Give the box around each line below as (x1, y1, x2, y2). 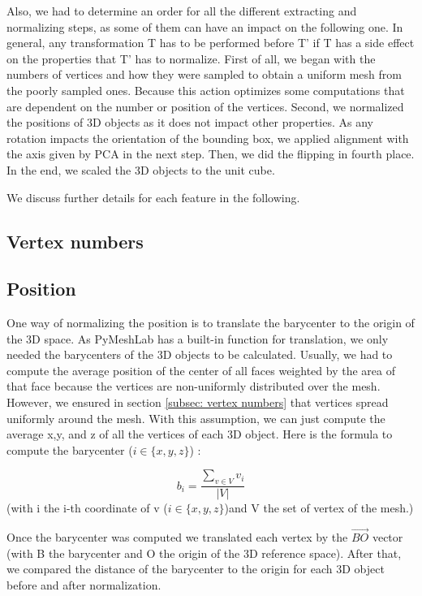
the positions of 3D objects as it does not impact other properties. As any (6, 114, 373, 131)
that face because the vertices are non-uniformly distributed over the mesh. (6, 378, 381, 395)
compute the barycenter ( (6, 441, 133, 458)
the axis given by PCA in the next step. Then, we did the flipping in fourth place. (6, 145, 415, 162)
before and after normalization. (6, 576, 161, 593)
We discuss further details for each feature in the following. (6, 188, 300, 205)
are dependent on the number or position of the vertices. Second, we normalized (6, 97, 404, 114)
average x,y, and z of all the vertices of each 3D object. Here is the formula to (6, 425, 393, 443)
